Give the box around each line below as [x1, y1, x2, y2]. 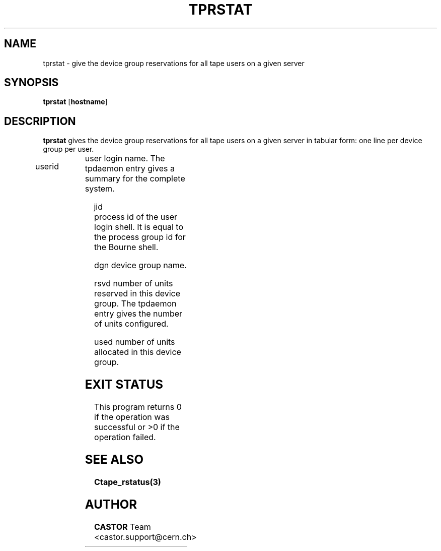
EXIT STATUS [85, 377, 164, 392]
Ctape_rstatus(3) [94, 476, 161, 487]
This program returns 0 [94, 402, 182, 412]
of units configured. [94, 319, 169, 329]
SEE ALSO [85, 452, 144, 467]
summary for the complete [85, 173, 185, 184]
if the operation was [94, 412, 170, 422]
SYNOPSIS [4, 76, 59, 89]
